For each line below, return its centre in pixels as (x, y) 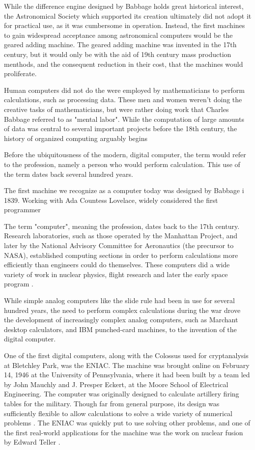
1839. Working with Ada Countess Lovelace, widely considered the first (111, 200)
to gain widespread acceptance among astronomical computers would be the (118, 35)
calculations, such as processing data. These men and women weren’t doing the (123, 99)
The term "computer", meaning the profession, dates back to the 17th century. (122, 226)
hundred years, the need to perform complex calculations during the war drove (122, 310)
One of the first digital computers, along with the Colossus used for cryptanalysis (126, 355)
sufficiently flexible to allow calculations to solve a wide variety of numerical (118, 413)
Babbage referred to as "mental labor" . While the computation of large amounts (124, 119)
